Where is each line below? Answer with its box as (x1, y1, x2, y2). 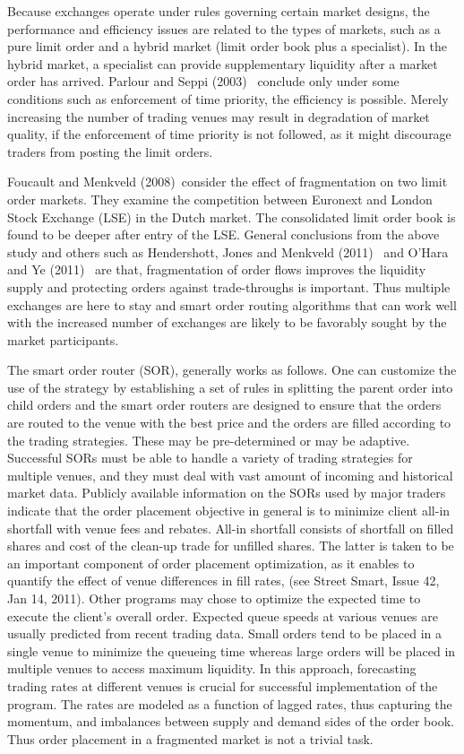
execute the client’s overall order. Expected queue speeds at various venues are (7, 606, 438, 625)
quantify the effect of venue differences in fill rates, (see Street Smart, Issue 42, (7, 571, 440, 590)
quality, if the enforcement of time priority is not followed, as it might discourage (7, 125, 451, 143)
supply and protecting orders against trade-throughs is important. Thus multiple (7, 277, 451, 296)
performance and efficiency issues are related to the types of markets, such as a (7, 19, 441, 38)
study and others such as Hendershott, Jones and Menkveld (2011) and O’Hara (7, 242, 449, 261)
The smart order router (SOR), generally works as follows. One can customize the (7, 360, 457, 379)
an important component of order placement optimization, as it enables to (7, 553, 415, 572)
